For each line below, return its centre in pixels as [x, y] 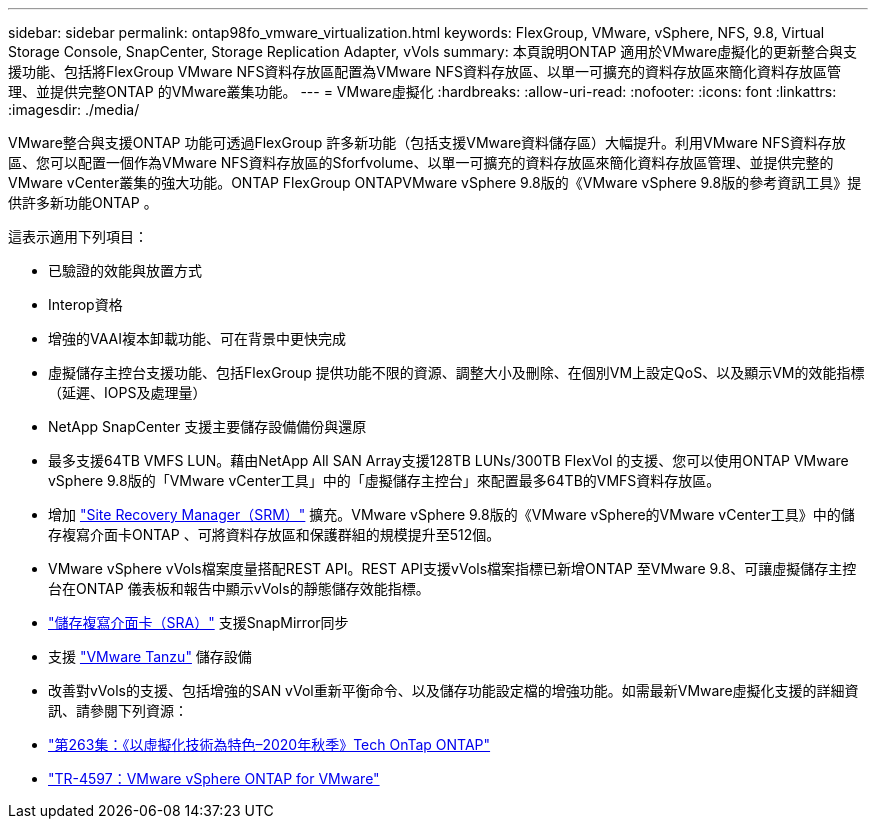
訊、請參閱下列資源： [118, 710]
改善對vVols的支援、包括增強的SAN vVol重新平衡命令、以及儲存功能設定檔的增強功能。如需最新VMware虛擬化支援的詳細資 [453, 690]
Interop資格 [85, 304]
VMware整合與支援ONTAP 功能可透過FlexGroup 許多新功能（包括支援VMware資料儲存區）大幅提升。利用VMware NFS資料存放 [427, 142]
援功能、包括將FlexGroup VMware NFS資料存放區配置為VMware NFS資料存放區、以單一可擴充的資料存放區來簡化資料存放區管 [424, 71]
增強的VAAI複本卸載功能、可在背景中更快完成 [197, 338]
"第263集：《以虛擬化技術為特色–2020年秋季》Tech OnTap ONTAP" [269, 744]
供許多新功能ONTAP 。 [83, 202]
